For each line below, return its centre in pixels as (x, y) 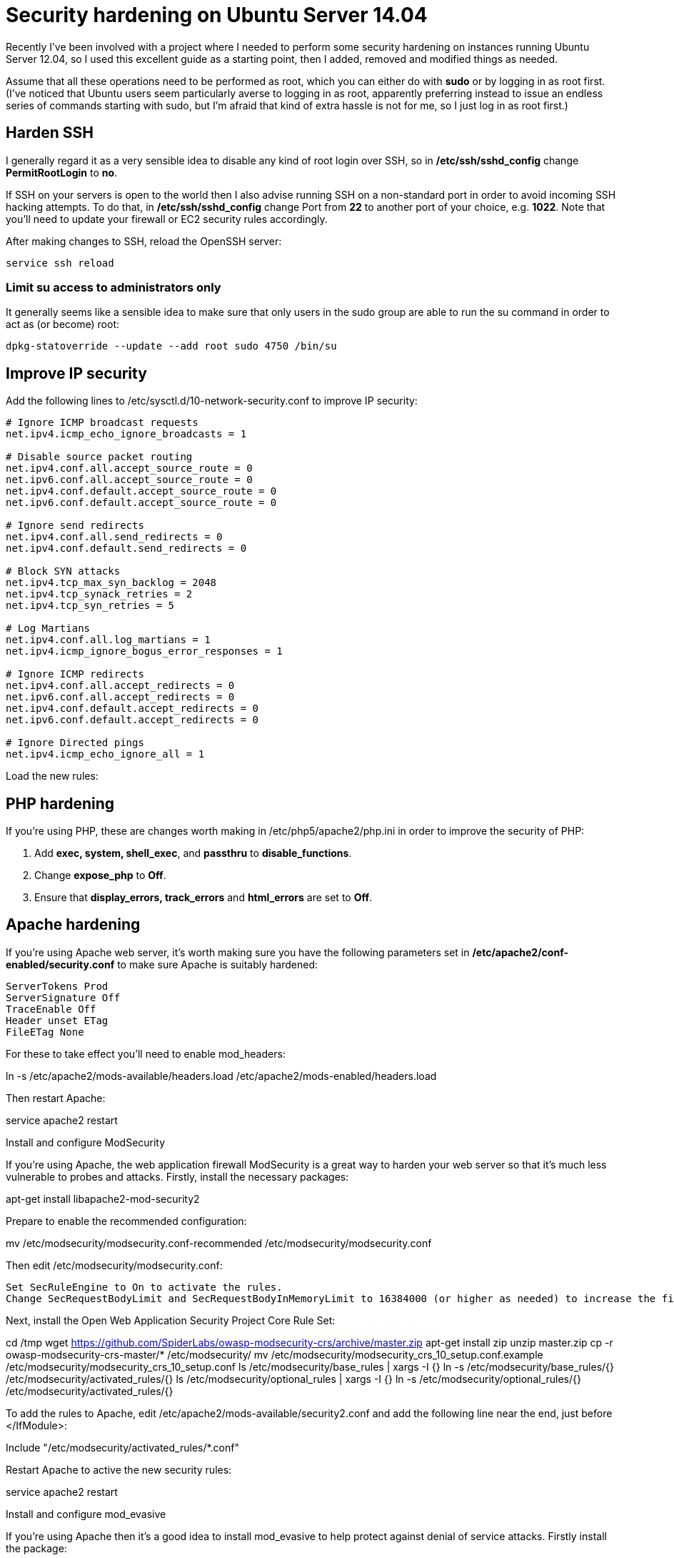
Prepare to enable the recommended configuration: (126, 1221)
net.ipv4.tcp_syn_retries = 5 (90, 606)
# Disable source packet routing (99, 457)
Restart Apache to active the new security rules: (119, 1469)
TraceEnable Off (51, 1009)
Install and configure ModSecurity (86, 1142)
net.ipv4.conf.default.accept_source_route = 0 (141, 491)
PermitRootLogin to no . (62, 172)
